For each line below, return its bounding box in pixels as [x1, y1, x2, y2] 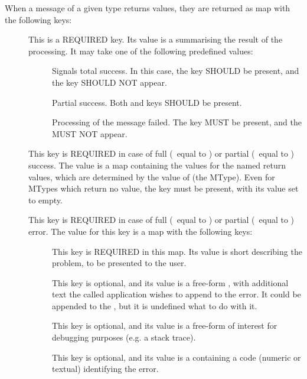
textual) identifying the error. [52, 362, 159, 375]
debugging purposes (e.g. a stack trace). [52, 331, 196, 344]
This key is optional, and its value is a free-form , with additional [52, 276, 289, 289]
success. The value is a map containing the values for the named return [28, 158, 286, 171]
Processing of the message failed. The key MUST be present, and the [52, 116, 302, 128]
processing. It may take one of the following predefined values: [28, 44, 253, 57]
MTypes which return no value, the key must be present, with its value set [28, 182, 299, 195]
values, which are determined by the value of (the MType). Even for [28, 170, 275, 183]
